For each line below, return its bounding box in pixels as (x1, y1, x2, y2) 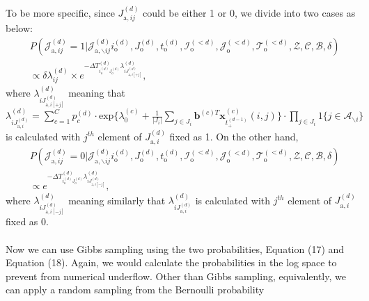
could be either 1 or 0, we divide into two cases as (143, 5, 356, 19)
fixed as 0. (6, 214, 49, 229)
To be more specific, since (6, 5, 115, 19)
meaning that (68, 86, 125, 100)
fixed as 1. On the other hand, (169, 129, 299, 143)
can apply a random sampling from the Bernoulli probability (6, 282, 265, 297)
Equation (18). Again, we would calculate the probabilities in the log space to (6, 255, 337, 270)
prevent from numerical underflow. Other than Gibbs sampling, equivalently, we (6, 268, 346, 283)
